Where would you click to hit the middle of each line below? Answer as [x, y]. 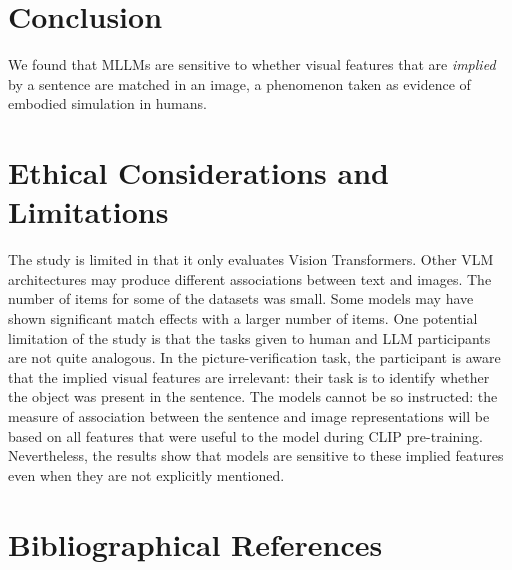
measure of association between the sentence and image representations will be [249, 415]
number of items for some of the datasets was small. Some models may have [241, 298]
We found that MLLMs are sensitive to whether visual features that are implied [252, 64]
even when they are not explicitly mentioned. [146, 474]
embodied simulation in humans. [107, 103]
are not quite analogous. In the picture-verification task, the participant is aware [254, 357]
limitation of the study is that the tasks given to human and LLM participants [249, 337]
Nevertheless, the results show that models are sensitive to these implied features [256, 455]
